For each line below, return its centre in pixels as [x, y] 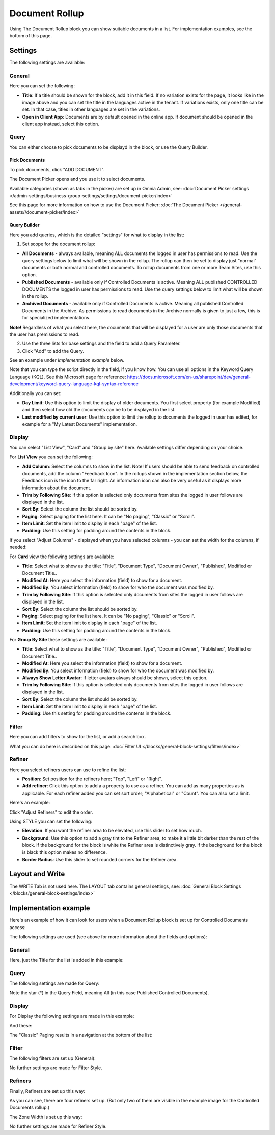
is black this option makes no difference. [65, 852]
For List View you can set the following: [51, 457]
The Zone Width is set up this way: [46, 1117]
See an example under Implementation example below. [67, 360]
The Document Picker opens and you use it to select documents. [77, 179]
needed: [18, 547]
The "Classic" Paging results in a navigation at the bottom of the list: [81, 1035]
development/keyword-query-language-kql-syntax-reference [74, 384]
